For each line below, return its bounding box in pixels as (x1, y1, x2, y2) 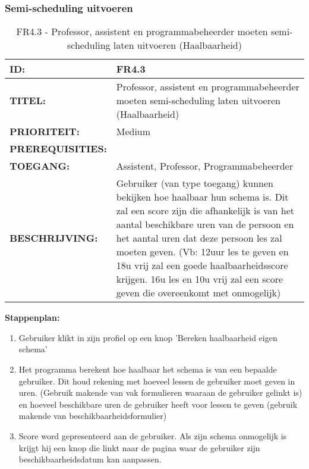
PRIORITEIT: (10, 124, 80, 139)
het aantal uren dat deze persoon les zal (116, 231, 282, 245)
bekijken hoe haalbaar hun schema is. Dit (116, 190, 289, 204)
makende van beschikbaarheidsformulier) (18, 409, 167, 422)
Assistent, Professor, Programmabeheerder (116, 159, 293, 173)
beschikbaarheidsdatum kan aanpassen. (18, 453, 162, 465)
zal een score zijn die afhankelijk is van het (116, 204, 295, 218)
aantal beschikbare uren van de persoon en (116, 217, 294, 232)
